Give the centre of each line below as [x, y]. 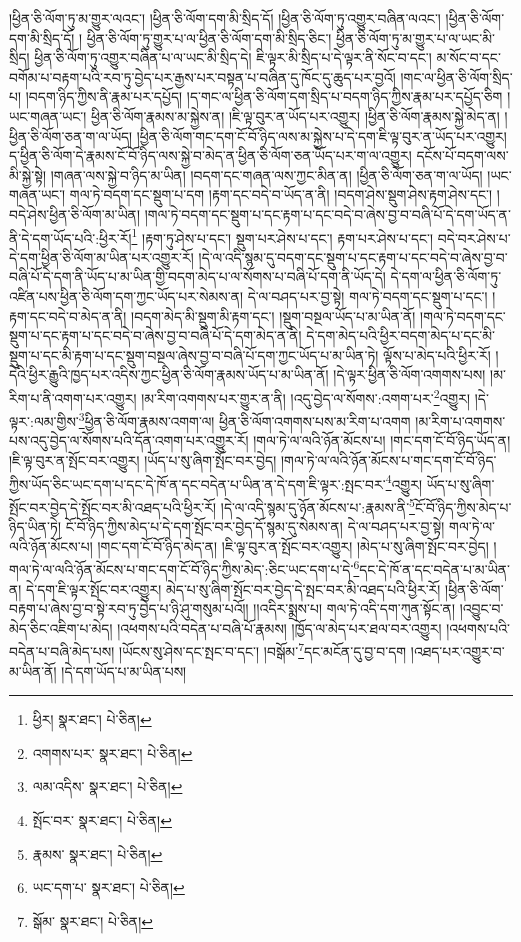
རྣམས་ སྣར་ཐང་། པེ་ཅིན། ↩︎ [97, 853]
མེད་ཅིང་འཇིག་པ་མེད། [61, 627]
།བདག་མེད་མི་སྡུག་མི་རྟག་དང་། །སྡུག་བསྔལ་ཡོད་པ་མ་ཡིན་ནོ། [273, 315]
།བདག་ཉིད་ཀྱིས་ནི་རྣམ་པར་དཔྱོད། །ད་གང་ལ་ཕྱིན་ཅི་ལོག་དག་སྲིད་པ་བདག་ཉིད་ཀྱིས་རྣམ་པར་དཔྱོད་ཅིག [264, 96]
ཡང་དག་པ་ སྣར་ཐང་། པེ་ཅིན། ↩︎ [108, 887]
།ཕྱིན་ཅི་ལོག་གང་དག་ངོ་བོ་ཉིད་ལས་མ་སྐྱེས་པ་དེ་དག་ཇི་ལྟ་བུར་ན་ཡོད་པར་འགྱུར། [321, 135]
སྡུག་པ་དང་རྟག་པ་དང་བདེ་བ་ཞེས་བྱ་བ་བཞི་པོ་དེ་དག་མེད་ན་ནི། [155, 335]
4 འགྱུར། [403, 482]
